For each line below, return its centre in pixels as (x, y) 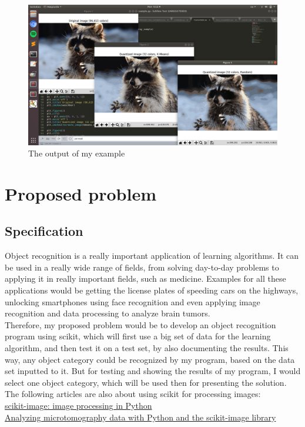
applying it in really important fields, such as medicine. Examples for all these (145, 278)
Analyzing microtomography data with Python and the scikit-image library (140, 417)
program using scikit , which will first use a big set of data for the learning (138, 336)
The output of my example (77, 153)
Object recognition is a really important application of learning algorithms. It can (152, 256)
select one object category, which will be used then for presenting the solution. (146, 382)
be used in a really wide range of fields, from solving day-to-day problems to (142, 267)
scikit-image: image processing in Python (78, 405)
